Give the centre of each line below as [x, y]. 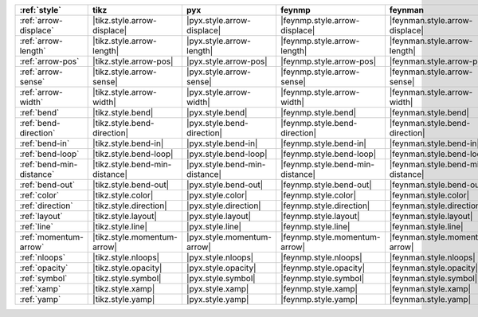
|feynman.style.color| [429, 195]
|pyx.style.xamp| [217, 289]
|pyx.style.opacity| [221, 268]
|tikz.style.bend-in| [128, 143]
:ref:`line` [36, 227]
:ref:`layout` [41, 216]
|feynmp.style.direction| [325, 205]
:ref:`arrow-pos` [49, 61]
